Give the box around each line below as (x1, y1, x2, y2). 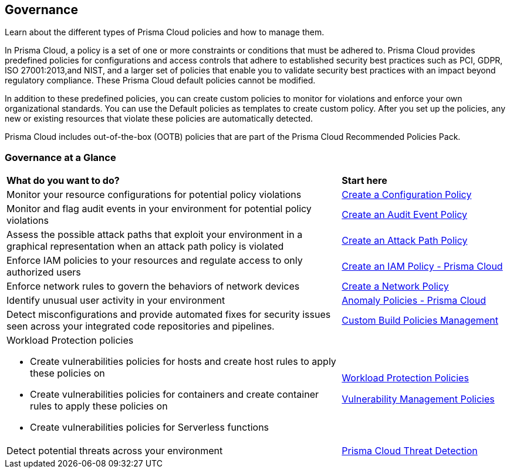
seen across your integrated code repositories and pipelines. (6, 320, 275, 333)
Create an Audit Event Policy (342, 209, 468, 221)
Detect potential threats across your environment (6, 445, 223, 457)
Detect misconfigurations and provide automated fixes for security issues (6, 308, 331, 321)
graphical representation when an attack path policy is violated (6, 240, 284, 253)
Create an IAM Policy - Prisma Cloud (342, 260, 503, 273)
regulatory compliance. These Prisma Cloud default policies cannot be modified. (5, 75, 316, 86)
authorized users (6, 266, 81, 279)
